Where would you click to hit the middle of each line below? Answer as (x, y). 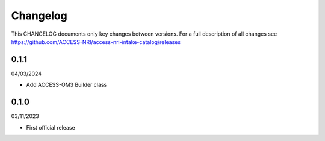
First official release (51, 127)
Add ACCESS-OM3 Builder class (67, 85)
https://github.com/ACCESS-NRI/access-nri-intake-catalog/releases (96, 42)
